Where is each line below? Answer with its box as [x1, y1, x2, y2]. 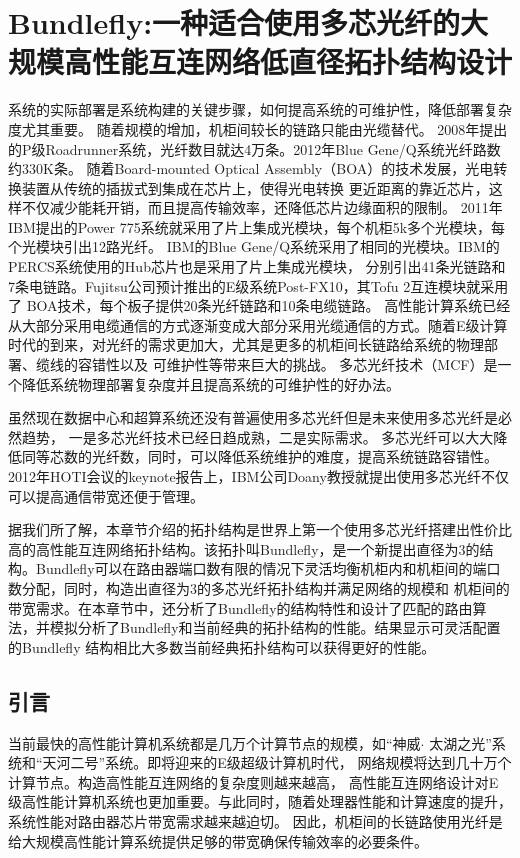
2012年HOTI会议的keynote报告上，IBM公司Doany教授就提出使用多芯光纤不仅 [8, 466, 509, 486]
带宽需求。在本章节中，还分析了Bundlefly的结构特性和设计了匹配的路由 [8, 597, 473, 618]
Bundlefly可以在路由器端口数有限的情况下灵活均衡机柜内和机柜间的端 [35, 558, 487, 579]
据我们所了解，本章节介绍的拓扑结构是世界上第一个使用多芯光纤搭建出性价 [8, 519, 498, 540]
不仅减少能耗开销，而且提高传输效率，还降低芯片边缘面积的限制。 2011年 [21, 197, 503, 218]
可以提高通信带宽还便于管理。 [8, 485, 204, 506]
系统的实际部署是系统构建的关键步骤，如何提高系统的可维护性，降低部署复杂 [8, 99, 512, 120]
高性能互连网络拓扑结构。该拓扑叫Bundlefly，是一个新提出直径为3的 [35, 538, 480, 559]
